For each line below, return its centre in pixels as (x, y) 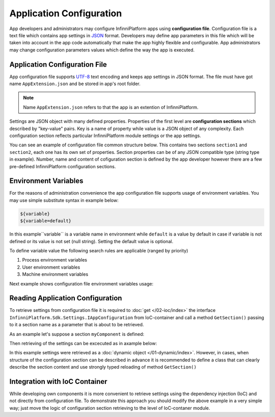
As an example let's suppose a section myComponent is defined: (77, 334)
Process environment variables (55, 260)
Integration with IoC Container (58, 382)
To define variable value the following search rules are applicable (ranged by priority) (99, 250)
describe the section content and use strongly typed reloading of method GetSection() (103, 367)
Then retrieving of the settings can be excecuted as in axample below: (83, 343)
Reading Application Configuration (66, 298)
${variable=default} (46, 221)
